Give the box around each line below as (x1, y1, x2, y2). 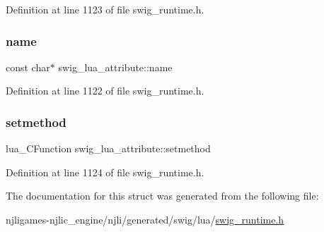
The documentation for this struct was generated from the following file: (6, 188, 319, 203)
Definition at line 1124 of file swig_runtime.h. (6, 164, 204, 179)
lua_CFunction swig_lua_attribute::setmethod (6, 141, 211, 156)
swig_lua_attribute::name (58, 59, 173, 74)
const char (6, 59, 50, 74)
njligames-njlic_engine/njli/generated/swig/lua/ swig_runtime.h (6, 212, 284, 226)
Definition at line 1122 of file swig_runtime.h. (6, 83, 204, 98)
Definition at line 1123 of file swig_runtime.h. (6, 2, 204, 16)
